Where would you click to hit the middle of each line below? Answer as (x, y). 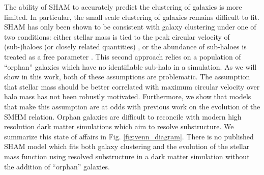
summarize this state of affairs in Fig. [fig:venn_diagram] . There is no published (129, 136)
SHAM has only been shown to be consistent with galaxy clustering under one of (130, 27)
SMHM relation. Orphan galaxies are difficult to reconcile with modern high (123, 116)
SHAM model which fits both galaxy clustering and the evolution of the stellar (127, 146)
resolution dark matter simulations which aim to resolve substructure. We (119, 126)
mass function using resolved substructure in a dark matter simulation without (127, 156)
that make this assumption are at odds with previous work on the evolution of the (132, 106)
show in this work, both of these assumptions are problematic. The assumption (127, 77)
